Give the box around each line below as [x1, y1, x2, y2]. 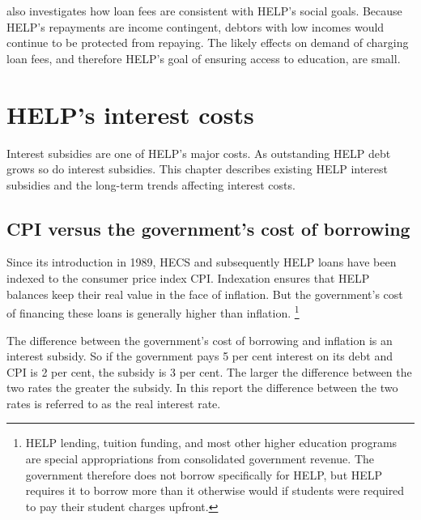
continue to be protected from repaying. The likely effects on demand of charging [6, 34, 409, 51]
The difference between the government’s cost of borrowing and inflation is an [6, 331, 393, 348]
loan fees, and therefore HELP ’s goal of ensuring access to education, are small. [6, 49, 401, 66]
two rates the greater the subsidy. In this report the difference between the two [6, 379, 398, 396]
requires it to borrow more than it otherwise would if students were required [25, 482, 405, 499]
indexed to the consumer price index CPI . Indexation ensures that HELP [6, 270, 370, 287]
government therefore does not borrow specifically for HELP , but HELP [25, 466, 383, 483]
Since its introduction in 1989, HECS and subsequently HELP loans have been [6, 254, 397, 271]
